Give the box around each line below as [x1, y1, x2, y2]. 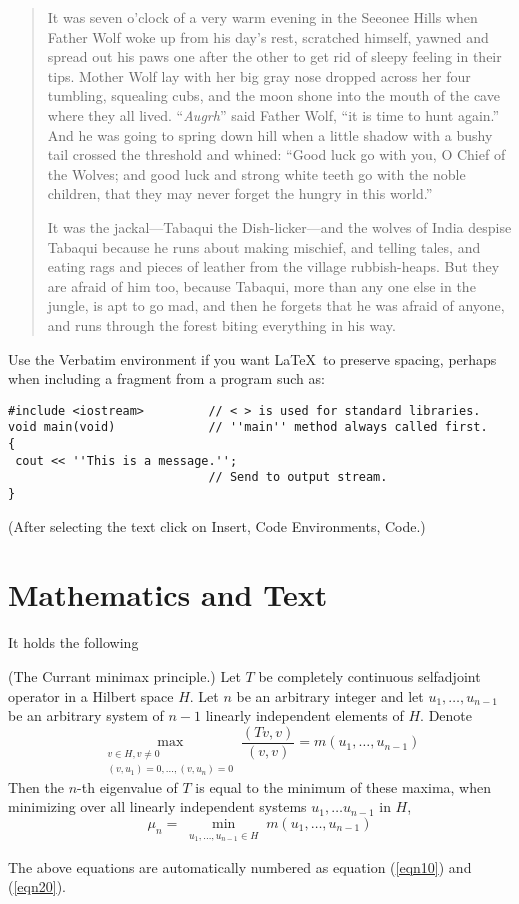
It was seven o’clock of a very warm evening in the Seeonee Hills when [47, 7, 478, 27]
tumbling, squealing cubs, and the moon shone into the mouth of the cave [47, 85, 500, 106]
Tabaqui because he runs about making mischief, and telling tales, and [47, 236, 481, 257]
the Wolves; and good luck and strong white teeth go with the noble [47, 163, 466, 184]
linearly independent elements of [205, 705, 404, 726]
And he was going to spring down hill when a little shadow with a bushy [47, 124, 493, 145]
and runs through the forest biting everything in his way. [47, 314, 396, 335]
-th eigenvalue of [77, 776, 178, 797]
